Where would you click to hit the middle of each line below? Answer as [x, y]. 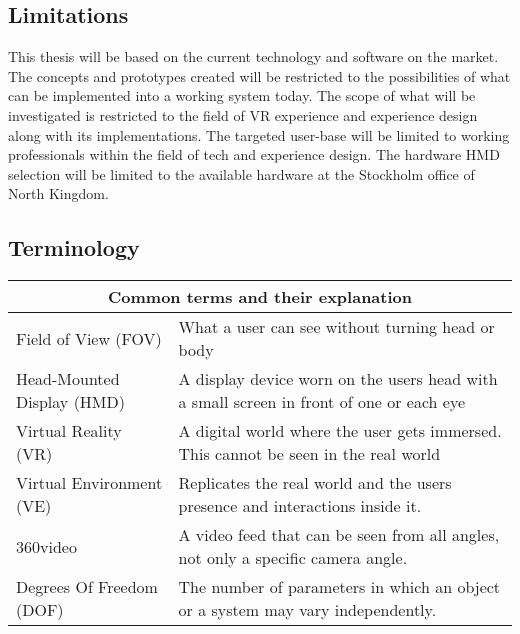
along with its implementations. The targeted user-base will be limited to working [259, 134]
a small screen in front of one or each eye [322, 402]
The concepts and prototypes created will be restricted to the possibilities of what [259, 75]
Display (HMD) [70, 402]
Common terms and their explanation [259, 297]
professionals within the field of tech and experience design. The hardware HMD [254, 154]
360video [46, 546]
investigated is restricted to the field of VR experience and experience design [243, 114]
